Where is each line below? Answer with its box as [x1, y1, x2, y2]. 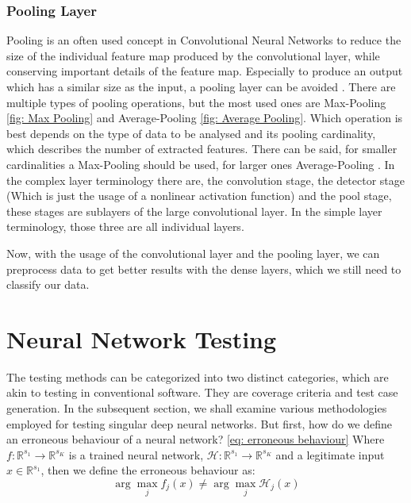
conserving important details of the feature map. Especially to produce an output [6, 63, 403, 79]
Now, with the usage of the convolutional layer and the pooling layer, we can [6, 244, 380, 261]
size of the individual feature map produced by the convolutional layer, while [6, 47, 380, 63]
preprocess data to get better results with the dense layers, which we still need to [6, 260, 401, 277]
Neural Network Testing [6, 322, 277, 355]
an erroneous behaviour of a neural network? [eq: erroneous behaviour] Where [6, 431, 385, 447]
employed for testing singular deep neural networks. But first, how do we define [6, 415, 393, 432]
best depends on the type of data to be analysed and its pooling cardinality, [6, 125, 376, 141]
